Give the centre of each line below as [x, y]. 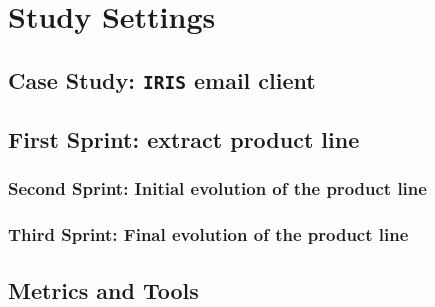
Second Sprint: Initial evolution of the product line [217, 188]
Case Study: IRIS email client [162, 79]
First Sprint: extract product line [184, 139]
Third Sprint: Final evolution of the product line [208, 234]
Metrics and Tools [103, 289]
